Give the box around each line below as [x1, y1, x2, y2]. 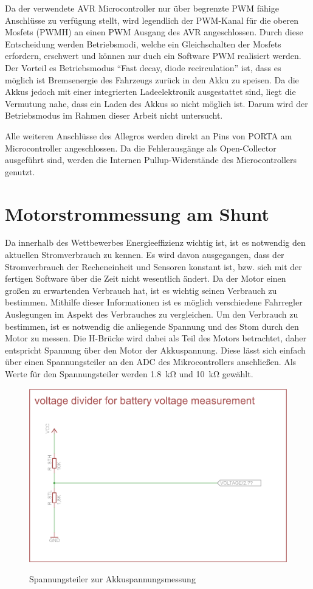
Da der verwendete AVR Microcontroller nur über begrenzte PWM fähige [5, 2, 279, 14]
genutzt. [5, 165, 35, 178]
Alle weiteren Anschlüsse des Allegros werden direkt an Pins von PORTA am [5, 129, 292, 142]
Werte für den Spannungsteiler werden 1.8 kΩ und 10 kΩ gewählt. [5, 367, 253, 380]
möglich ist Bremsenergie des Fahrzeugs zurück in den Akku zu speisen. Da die [5, 73, 299, 86]
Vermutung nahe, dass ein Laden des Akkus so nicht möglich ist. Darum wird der [5, 97, 308, 110]
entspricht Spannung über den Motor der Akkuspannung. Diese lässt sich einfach [5, 343, 306, 356]
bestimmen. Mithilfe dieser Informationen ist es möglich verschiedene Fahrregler [5, 296, 303, 308]
